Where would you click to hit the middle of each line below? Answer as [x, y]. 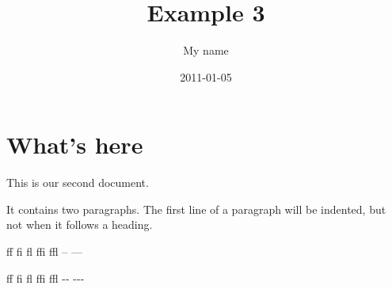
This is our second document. [78, 183]
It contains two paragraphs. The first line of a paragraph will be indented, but [196, 209]
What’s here [75, 144]
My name [206, 50]
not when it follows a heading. [80, 224]
